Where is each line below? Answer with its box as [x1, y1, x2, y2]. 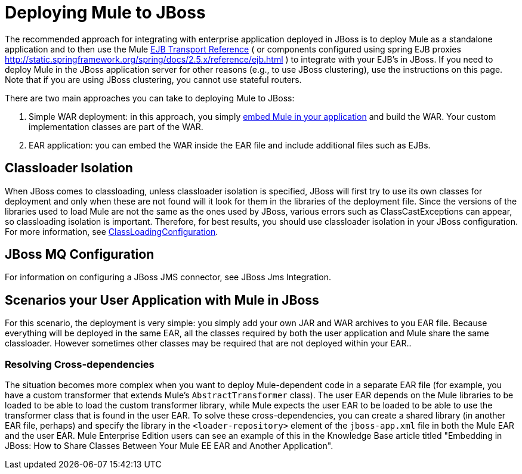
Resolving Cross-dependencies [5, 358, 155, 370]
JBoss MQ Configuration [5, 247, 155, 262]
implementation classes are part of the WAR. [29, 121, 203, 132]
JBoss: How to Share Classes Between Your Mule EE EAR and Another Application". [5, 441, 333, 451]
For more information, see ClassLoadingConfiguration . [5, 226, 218, 237]
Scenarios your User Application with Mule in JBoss [5, 292, 319, 308]
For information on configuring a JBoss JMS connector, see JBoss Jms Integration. [5, 272, 332, 283]
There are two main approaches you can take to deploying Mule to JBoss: [5, 92, 295, 103]
